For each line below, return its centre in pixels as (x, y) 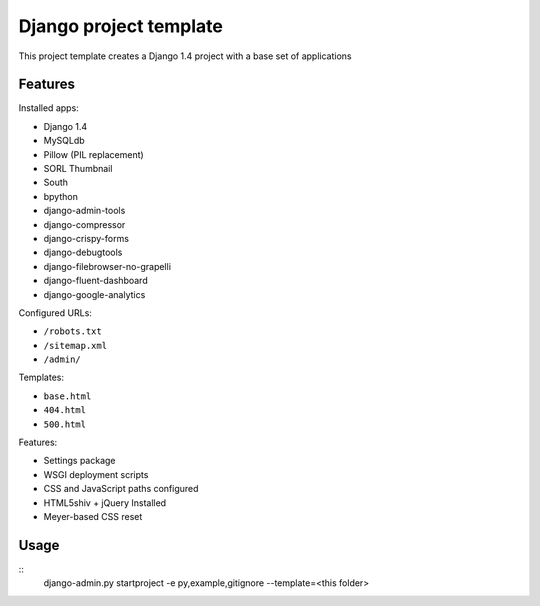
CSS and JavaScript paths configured (121, 489)
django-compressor (84, 224)
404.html (65, 410)
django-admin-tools (84, 211)
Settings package (79, 461)
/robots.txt (72, 331)
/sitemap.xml (75, 345)
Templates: (41, 377)
